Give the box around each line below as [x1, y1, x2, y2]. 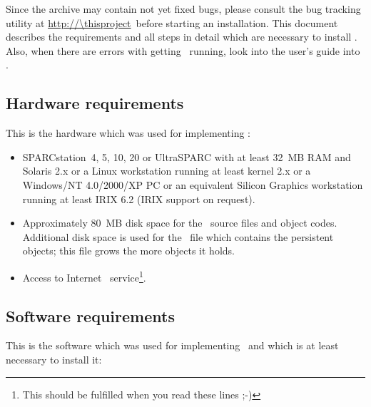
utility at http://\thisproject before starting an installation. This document [6, 15, 338, 30]
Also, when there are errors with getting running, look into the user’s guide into [6, 43, 360, 58]
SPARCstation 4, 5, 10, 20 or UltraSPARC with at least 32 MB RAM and [22, 149, 351, 164]
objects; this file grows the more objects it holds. [22, 243, 235, 258]
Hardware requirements [6, 92, 184, 114]
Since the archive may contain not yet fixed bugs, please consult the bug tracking [6, 1, 361, 16]
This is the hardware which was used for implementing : [6, 125, 251, 140]
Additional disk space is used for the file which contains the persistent [22, 229, 334, 244]
